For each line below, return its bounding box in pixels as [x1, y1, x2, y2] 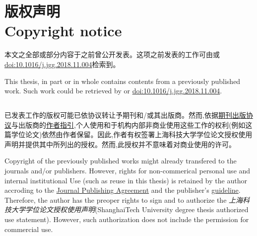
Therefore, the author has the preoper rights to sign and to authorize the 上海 [4, 194, 243, 205]
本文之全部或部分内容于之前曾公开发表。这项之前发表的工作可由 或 [4, 49, 220, 60]
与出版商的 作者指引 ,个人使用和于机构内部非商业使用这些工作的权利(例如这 [11, 119, 253, 130]
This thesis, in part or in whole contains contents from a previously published [4, 76, 241, 86]
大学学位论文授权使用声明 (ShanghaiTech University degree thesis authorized [11, 204, 249, 215]
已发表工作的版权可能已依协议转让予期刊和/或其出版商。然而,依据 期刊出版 [4, 110, 246, 120]
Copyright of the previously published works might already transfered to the [4, 156, 237, 166]
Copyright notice [4, 20, 122, 41]
